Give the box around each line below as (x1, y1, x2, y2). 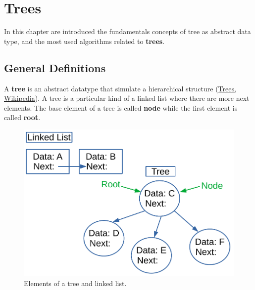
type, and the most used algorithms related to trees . (4, 36, 165, 46)
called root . (4, 112, 41, 123)
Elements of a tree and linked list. (24, 278, 127, 288)
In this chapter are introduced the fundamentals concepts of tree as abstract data (4, 26, 251, 37)
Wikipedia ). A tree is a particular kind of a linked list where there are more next (4, 93, 250, 103)
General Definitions (4, 60, 106, 75)
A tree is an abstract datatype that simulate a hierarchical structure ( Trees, (4, 83, 236, 93)
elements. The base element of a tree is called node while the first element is (4, 102, 238, 113)
